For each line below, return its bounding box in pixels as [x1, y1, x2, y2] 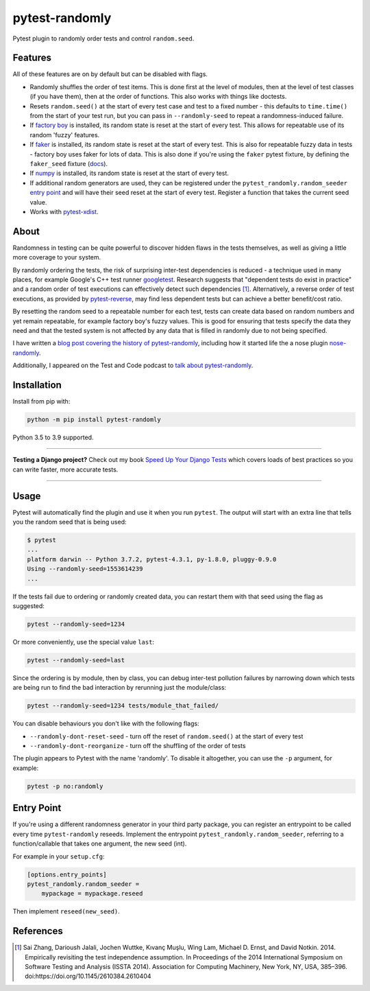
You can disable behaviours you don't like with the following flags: [12, 719, 199, 727]
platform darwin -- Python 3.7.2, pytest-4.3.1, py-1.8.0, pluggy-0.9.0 [27, 555, 277, 563]
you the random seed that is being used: [12, 518, 127, 526]
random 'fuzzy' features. [29, 130, 100, 139]
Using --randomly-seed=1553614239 [27, 565, 143, 573]
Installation [12, 379, 62, 390]
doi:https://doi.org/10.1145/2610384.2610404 [25, 972, 151, 981]
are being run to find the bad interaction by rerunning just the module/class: [12, 684, 227, 692]
